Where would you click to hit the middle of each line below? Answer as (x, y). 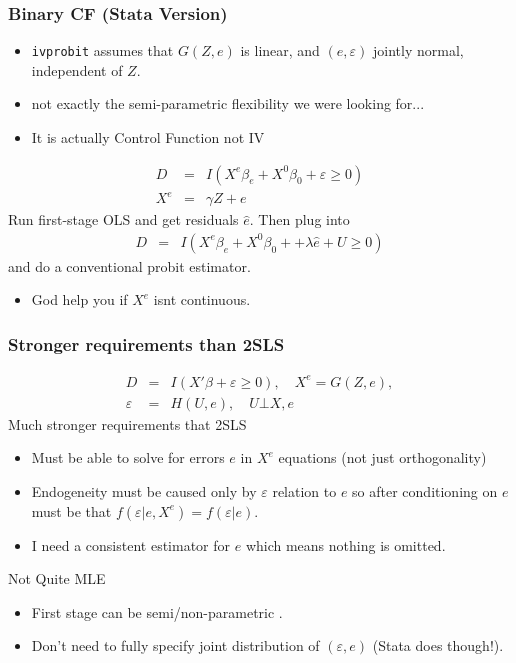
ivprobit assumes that (102, 50)
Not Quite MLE (57, 578)
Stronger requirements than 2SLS (146, 343)
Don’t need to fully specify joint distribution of (175, 645)
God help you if (79, 299)
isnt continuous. (202, 299)
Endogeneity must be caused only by (144, 491)
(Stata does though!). (438, 645)
